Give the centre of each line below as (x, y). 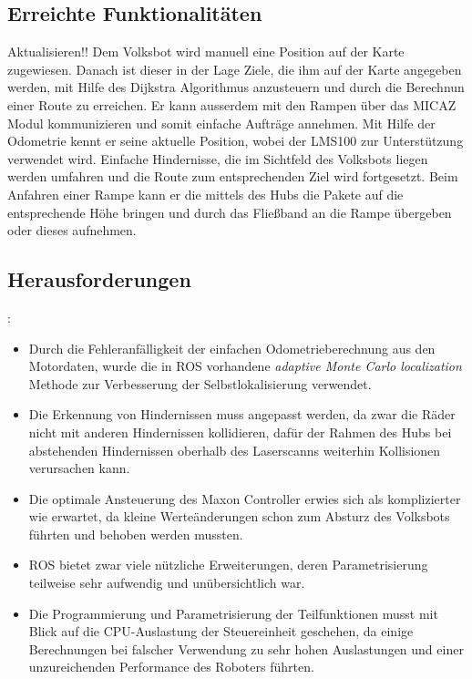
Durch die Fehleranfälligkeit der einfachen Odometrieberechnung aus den (232, 348)
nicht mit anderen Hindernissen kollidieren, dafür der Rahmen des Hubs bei (240, 432)
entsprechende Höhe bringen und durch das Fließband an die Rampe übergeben (230, 212)
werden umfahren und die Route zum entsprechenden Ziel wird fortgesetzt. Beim (233, 176)
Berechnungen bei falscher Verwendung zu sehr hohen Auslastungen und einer (246, 648)
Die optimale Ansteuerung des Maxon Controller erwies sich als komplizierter (245, 498)
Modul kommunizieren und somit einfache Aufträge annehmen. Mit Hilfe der (221, 123)
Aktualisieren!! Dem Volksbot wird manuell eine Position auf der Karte (206, 51)
